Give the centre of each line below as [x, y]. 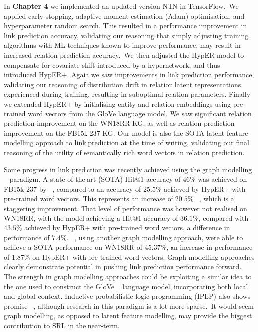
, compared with [223, 218]
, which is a [217, 198]
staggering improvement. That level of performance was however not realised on [126, 208]
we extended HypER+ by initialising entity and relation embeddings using [118, 103]
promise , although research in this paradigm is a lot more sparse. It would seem [129, 305]
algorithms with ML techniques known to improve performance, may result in [122, 45]
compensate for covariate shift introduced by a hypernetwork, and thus [112, 64]
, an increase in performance [209, 247]
